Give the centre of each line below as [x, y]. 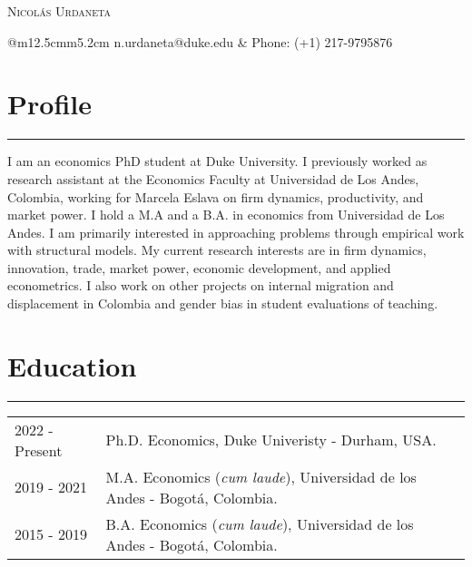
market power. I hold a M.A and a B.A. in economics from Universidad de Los [226, 215]
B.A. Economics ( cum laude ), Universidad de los [260, 523]
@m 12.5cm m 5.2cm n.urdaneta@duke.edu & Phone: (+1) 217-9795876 [200, 41]
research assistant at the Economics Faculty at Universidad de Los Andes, [213, 178]
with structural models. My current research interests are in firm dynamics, [217, 250]
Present [39, 450]
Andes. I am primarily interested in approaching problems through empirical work [236, 232]
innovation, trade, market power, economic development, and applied [199, 267]
